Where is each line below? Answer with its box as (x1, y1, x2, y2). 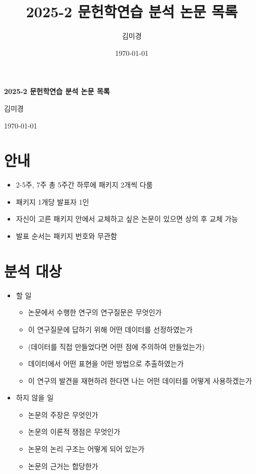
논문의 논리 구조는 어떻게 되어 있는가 (28, 444, 144, 454)
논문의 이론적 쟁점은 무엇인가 (28, 426, 121, 437)
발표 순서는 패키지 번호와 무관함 (16, 231, 117, 241)
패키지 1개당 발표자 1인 (16, 196, 89, 207)
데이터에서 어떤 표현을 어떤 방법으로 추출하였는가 (28, 358, 184, 369)
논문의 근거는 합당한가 (28, 460, 98, 471)
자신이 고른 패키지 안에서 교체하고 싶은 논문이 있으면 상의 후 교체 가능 (16, 213, 238, 224)
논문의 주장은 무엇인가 (28, 409, 98, 420)
